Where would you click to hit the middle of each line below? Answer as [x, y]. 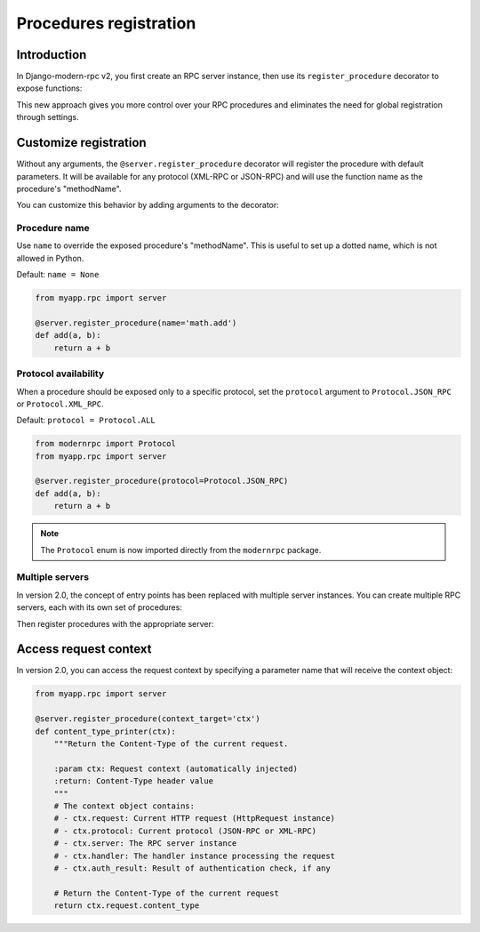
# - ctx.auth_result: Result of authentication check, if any [192, 868]
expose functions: [49, 88]
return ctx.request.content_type [127, 906]
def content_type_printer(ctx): [106, 731]
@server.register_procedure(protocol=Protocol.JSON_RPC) [162, 481]
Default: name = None [58, 275]
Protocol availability [60, 374]
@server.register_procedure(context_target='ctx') [148, 719]
